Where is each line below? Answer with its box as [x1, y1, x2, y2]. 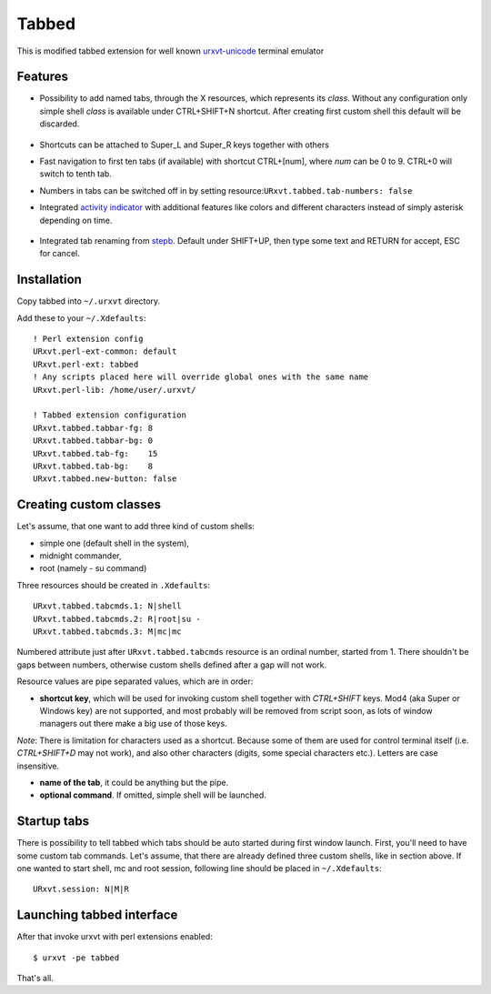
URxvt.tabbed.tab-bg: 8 [33, 460, 154, 471]
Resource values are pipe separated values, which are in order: [16, 676, 254, 687]
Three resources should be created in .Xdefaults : [16, 579, 211, 590]
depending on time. [39, 215, 113, 226]
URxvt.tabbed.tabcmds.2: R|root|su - [33, 614, 202, 624]
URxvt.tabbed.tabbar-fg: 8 [33, 423, 154, 433]
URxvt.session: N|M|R [33, 884, 129, 895]
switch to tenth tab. [39, 168, 113, 179]
